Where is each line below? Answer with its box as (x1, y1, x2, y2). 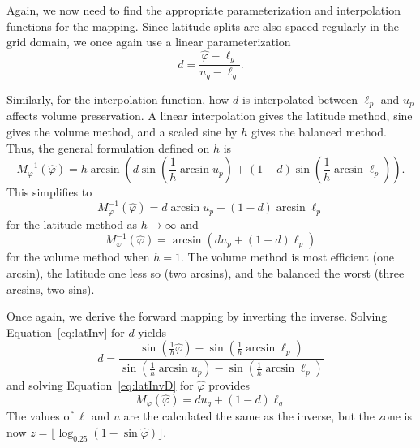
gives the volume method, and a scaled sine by (6, 123, 238, 140)
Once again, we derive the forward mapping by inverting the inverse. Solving (6, 308, 388, 325)
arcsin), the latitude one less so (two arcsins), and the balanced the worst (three (6, 264, 405, 281)
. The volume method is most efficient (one (181, 248, 394, 265)
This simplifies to (6, 183, 92, 200)
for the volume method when (6, 248, 150, 265)
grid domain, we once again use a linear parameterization (6, 33, 291, 50)
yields (138, 323, 167, 340)
